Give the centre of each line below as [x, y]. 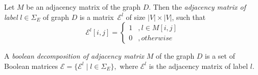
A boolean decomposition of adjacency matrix [74, 56]
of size [136, 17]
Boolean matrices [31, 66]
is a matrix [97, 17]
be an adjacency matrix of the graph [84, 7]
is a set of [220, 56]
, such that [189, 17]
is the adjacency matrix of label [198, 66]
